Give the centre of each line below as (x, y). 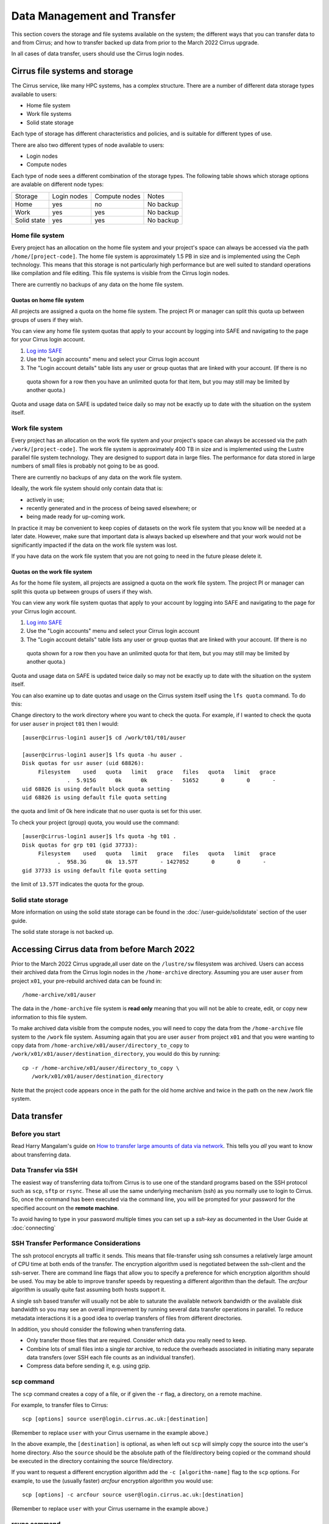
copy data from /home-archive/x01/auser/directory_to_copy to (100, 1045)
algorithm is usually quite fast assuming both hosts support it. (88, 1290)
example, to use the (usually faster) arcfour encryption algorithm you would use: (112, 1481)
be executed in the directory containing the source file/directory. (92, 1461)
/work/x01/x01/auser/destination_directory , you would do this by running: (116, 1054)
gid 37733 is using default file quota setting (94, 871)
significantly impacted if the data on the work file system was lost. (94, 545)
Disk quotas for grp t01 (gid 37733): (80, 845)
